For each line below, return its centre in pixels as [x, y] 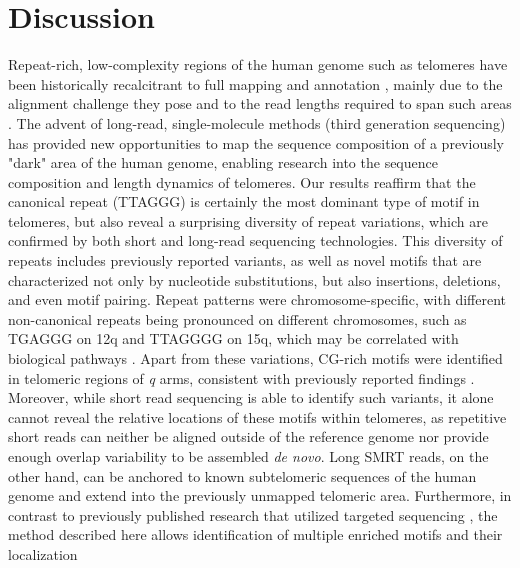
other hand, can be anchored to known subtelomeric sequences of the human [242, 475]
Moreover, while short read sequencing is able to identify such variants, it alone [251, 397]
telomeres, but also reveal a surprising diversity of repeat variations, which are [248, 220]
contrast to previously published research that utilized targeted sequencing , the [253, 514]
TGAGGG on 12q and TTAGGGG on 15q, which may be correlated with [233, 338]
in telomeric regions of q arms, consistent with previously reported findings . [241, 377]
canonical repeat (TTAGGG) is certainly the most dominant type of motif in [244, 201]
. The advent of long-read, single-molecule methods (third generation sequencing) [257, 122]
